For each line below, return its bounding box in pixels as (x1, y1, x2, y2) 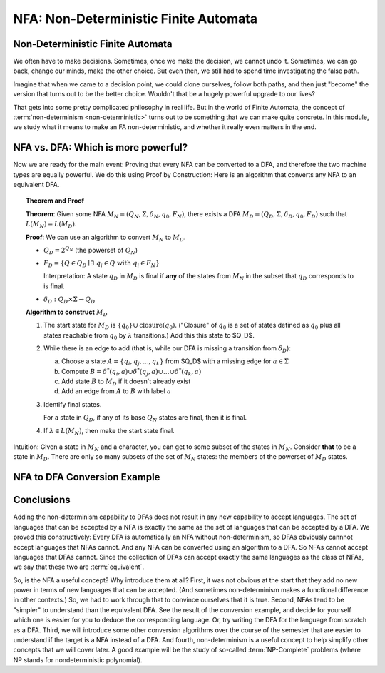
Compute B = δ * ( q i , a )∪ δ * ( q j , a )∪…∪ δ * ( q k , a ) (61, 366, 202, 378)
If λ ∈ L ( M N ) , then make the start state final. (43, 426, 175, 437)
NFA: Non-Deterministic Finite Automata (13, 11, 258, 26)
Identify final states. (43, 400, 102, 408)
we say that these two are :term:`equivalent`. (13, 562, 145, 571)
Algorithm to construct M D (26, 308, 108, 318)
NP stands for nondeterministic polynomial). (13, 655, 143, 664)
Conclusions (13, 494, 71, 506)
